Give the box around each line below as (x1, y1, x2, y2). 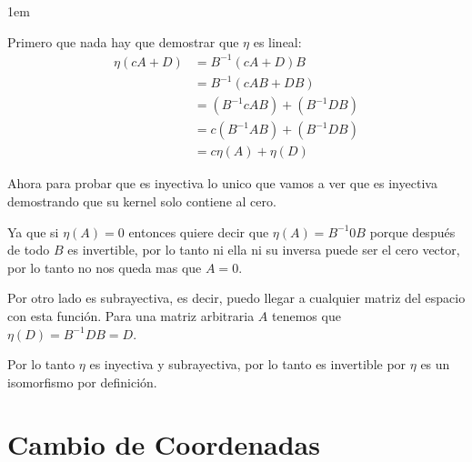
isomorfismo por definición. (7, 372, 157, 391)
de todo (7, 240, 50, 259)
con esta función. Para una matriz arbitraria (7, 306, 255, 325)
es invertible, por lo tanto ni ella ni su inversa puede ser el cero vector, (67, 240, 460, 259)
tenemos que (271, 306, 341, 325)
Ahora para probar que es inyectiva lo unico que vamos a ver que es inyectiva (7, 174, 437, 193)
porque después (369, 222, 456, 241)
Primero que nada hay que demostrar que (7, 32, 239, 51)
